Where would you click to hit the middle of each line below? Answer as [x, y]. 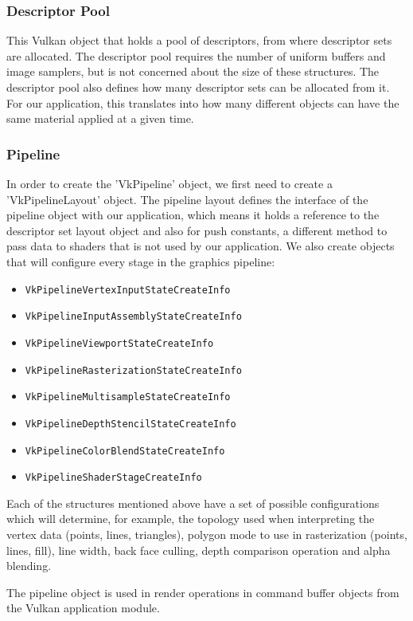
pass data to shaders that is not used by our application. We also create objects [201, 246]
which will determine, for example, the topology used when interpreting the [191, 519]
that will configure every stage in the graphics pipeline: [141, 261]
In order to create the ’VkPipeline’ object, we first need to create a [169, 183]
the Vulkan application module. [83, 608]
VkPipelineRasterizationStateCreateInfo [133, 370]
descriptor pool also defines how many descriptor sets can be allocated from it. [198, 87]
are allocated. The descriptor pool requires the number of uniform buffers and [196, 55]
